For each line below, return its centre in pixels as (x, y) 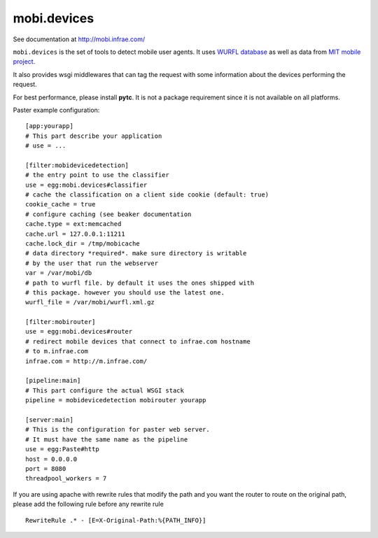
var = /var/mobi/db (59, 273)
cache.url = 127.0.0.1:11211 (75, 234)
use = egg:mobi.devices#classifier (86, 185)
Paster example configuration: (56, 110)
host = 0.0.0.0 (51, 459)
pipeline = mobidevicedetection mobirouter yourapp (116, 400)
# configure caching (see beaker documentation (108, 214)
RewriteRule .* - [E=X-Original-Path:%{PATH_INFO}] (116, 520)
